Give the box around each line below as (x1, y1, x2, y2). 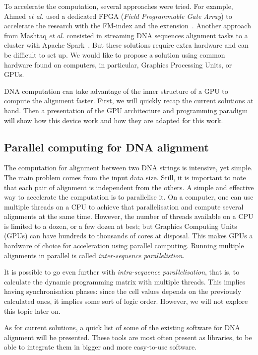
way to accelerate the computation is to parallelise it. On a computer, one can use (4, 192, 254, 202)
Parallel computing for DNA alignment (4, 139, 209, 154)
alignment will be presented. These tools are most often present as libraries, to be (4, 332, 252, 342)
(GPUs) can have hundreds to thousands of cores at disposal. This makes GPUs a (4, 230, 253, 241)
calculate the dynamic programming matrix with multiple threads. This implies (4, 276, 246, 286)
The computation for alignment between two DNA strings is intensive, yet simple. (4, 162, 253, 173)
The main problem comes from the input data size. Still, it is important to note (4, 172, 246, 182)
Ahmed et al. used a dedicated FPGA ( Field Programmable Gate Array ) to (4, 10, 232, 21)
